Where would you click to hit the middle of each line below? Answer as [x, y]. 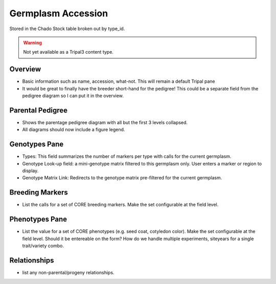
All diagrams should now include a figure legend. [74, 130]
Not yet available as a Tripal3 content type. [68, 52]
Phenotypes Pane [38, 219]
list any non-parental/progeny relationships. [68, 272]
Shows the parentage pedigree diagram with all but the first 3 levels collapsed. [105, 122]
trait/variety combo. [43, 246]
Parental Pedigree [39, 110]
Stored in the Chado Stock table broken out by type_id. [67, 29]
